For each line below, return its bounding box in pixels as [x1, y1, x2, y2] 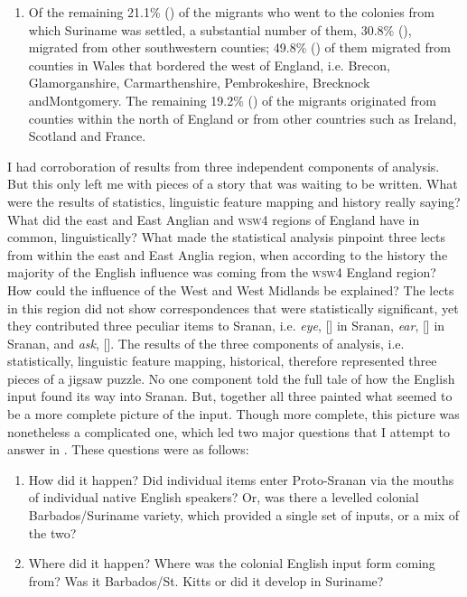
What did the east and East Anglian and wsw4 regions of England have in [7, 210, 420, 229]
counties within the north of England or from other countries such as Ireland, [28, 108, 457, 127]
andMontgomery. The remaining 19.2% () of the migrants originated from [28, 90, 436, 109]
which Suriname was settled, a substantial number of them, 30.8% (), [28, 20, 412, 39]
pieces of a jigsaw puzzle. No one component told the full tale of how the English [7, 368, 455, 387]
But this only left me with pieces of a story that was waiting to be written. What [7, 174, 458, 193]
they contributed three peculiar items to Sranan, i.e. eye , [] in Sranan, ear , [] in [7, 316, 445, 335]
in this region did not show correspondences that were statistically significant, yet [7, 298, 459, 317]
